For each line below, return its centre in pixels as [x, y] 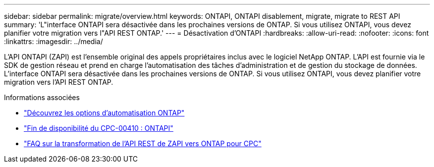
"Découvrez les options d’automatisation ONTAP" [104, 113]
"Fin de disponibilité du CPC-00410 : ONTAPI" [99, 128]
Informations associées [42, 97]
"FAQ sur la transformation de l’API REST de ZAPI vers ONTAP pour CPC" [143, 143]
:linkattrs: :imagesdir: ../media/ [54, 41]
